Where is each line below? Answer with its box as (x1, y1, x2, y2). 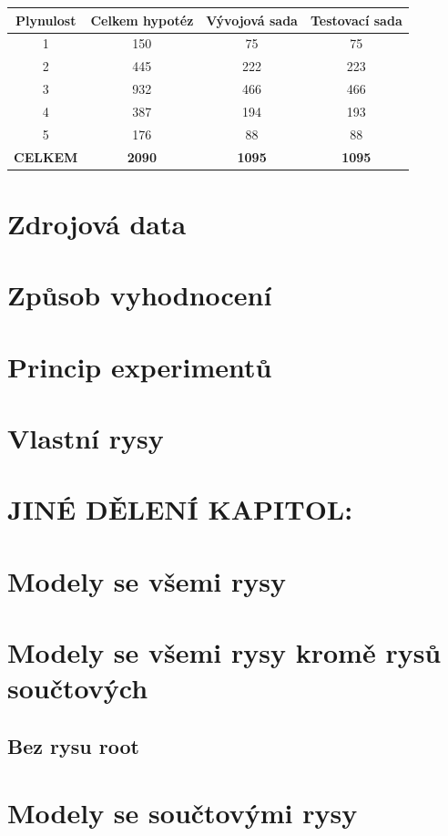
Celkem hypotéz (90, 10, 194, 29)
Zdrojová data (7, 204, 187, 242)
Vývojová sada (206, 10, 298, 29)
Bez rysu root (7, 731, 139, 759)
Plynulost (15, 10, 76, 29)
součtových (7, 669, 148, 707)
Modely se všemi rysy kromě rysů (7, 634, 442, 671)
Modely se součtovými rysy (7, 794, 358, 831)
